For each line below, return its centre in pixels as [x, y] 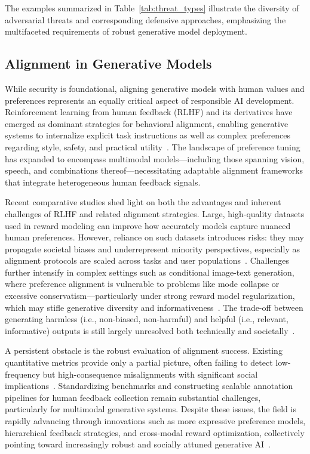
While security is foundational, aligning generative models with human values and [155, 88]
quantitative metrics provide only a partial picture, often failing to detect [139, 362]
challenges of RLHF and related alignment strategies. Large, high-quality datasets [155, 213]
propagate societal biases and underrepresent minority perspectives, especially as [152, 248]
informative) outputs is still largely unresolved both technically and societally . [150, 330]
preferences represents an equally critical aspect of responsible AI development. [150, 100]
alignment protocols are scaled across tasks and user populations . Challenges [147, 260]
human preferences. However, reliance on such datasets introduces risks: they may [154, 237]
